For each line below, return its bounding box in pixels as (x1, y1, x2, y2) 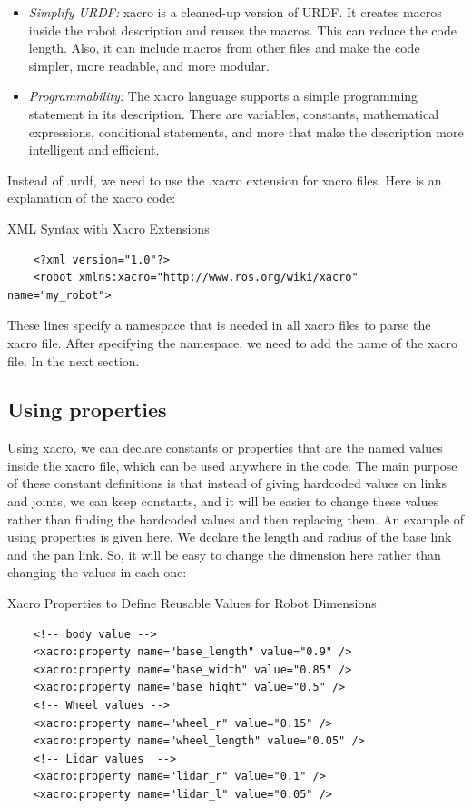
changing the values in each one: (7, 563, 187, 582)
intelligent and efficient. (28, 140, 160, 159)
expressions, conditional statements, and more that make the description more (28, 122, 464, 141)
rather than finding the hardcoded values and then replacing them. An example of (7, 509, 465, 528)
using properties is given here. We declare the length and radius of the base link (7, 527, 452, 546)
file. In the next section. (7, 351, 140, 370)
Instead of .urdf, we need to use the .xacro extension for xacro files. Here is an (7, 170, 442, 189)
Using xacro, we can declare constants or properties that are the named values (7, 438, 443, 457)
